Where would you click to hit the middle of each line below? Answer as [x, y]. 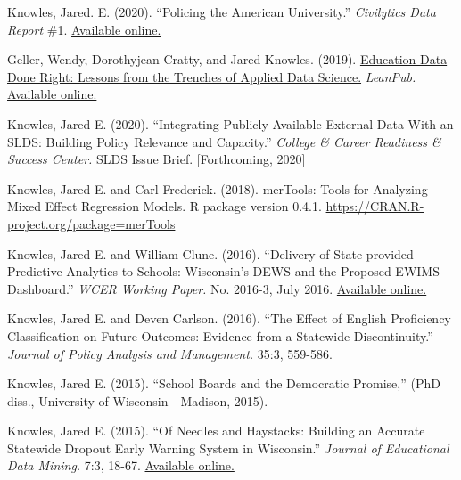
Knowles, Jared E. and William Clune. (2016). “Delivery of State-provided [210, 253]
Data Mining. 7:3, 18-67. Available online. [121, 465]
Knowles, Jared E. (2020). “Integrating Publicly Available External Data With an [230, 123]
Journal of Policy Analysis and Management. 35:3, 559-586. [170, 353]
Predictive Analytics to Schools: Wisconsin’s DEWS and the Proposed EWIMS [223, 271]
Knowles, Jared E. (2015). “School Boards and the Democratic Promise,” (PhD [224, 383]
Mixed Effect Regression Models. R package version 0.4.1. [165, 206]
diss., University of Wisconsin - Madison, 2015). [138, 400]
